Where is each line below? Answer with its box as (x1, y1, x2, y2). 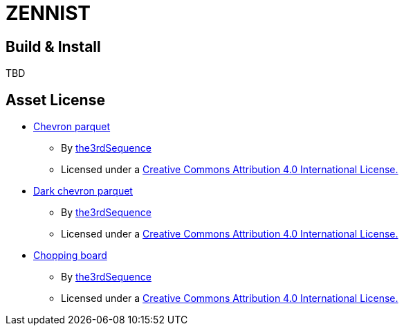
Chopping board (33, 249, 107, 262)
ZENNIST (6, 1, 91, 25)
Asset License (6, 91, 105, 109)
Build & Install (6, 37, 101, 55)
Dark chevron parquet (33, 185, 133, 197)
